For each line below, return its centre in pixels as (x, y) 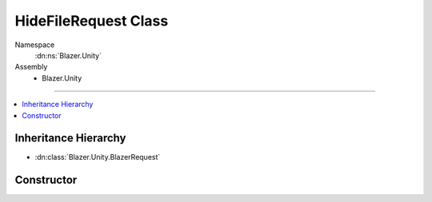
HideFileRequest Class (92, 21)
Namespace (35, 45)
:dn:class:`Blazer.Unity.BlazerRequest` (98, 157)
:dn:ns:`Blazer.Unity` (68, 55)
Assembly (31, 67)
